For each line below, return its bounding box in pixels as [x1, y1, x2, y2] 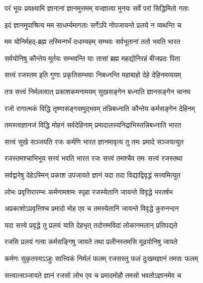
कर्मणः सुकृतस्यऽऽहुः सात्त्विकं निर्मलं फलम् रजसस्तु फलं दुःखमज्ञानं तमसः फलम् [4, 253, 198, 263]
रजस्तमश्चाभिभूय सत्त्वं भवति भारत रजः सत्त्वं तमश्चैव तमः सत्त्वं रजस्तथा [4, 153, 183, 163]
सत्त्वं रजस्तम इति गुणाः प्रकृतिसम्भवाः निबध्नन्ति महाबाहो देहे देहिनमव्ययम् [4, 70, 181, 80]
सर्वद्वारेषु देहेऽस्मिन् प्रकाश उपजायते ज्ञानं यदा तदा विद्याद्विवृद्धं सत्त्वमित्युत [4, 169, 181, 180]
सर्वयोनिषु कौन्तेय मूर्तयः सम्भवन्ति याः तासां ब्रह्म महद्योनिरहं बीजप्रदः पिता [4, 53, 180, 63]
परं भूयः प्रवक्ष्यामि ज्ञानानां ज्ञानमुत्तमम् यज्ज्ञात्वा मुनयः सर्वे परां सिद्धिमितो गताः [4, 3, 189, 13]
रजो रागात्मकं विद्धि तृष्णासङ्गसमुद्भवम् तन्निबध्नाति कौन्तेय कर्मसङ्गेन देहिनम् [4, 103, 195, 113]
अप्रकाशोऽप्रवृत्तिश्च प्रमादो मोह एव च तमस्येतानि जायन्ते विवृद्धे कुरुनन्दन [4, 203, 179, 213]
